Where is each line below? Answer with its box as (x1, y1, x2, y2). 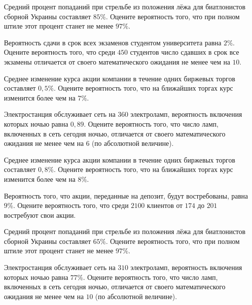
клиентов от (146, 200, 183, 210)
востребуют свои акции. (4, 209, 76, 220)
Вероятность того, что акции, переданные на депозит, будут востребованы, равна (4, 190, 248, 201)
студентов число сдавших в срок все (130, 47, 239, 57)
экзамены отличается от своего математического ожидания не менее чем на (4, 56, 230, 67)
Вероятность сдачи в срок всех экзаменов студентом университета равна (4, 37, 221, 47)
